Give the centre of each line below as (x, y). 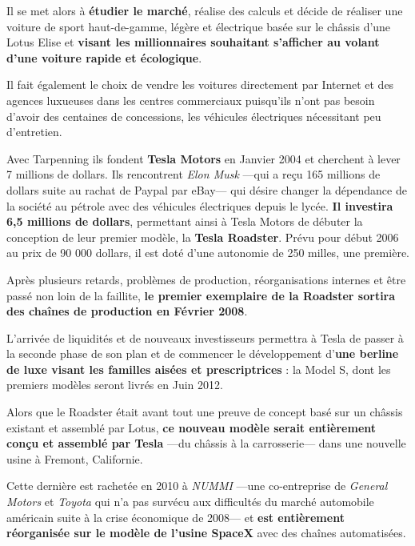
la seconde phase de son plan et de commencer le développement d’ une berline (203, 353)
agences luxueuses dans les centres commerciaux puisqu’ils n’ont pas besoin (191, 100)
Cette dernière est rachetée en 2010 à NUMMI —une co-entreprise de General (197, 486)
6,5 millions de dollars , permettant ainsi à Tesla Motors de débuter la (185, 221)
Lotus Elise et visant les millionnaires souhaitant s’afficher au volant (193, 42)
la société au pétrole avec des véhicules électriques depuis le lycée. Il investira (200, 205)
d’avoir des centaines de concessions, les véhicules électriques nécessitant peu (194, 116)
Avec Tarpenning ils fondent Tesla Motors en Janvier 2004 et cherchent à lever (204, 158)
